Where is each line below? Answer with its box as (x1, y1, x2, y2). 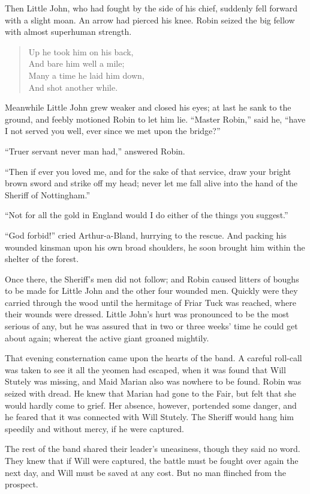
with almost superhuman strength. (5, 25, 132, 38)
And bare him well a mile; (28, 57, 125, 70)
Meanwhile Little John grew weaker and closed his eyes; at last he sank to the (5, 101, 291, 114)
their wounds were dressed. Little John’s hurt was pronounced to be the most (5, 308, 290, 320)
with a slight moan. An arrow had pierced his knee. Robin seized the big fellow (5, 13, 295, 26)
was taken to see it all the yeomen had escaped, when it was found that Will (5, 363, 286, 376)
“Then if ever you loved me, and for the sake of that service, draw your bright (5, 165, 291, 177)
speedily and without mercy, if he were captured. (5, 422, 184, 435)
